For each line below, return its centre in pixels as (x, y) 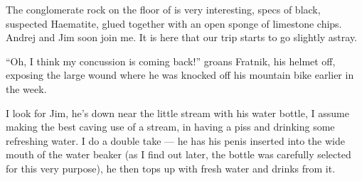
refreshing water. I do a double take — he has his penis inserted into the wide (175, 140)
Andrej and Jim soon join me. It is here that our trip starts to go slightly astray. (182, 37)
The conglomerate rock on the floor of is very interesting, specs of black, (163, 9)
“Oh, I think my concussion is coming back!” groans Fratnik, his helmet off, (171, 61)
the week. (26, 88)
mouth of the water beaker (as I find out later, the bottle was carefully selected (179, 154)
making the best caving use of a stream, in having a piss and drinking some (170, 127)
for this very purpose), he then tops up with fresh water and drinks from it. (171, 168)
